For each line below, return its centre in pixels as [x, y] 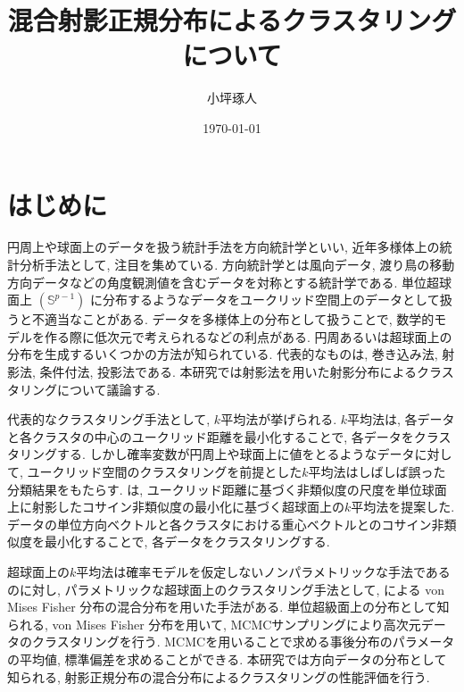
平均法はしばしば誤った [377, 471]
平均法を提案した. [403, 507]
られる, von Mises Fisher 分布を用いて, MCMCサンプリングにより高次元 [214, 624]
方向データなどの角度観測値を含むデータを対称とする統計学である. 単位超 [223, 282]
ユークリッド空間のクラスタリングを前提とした [165, 471]
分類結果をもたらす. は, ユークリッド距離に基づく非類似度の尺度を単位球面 [227, 489]
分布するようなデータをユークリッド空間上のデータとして [271, 300]
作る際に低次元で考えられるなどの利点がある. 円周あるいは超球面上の [248, 336]
